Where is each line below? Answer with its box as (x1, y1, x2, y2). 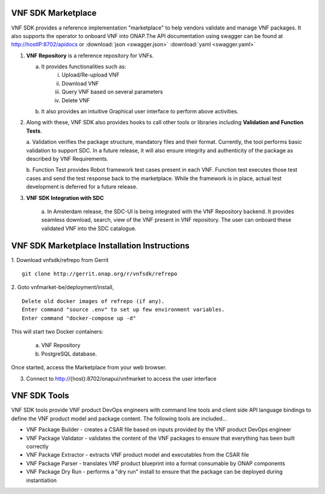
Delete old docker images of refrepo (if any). (22, 298, 165, 304)
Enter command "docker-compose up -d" (22, 314, 137, 322)
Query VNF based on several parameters (61, 88, 163, 96)
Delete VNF (61, 96, 90, 104)
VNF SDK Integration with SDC (26, 194, 104, 201)
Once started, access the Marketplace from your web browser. (11, 364, 167, 371)
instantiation (26, 477, 57, 484)
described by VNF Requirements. (26, 155, 108, 162)
